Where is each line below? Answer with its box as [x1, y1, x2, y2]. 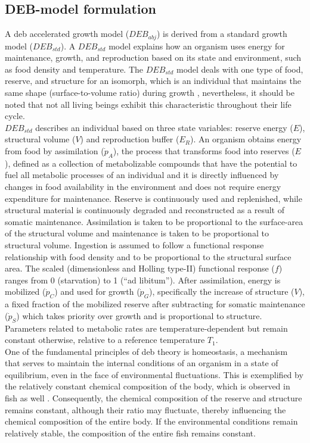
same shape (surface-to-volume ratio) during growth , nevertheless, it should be [5, 86, 294, 99]
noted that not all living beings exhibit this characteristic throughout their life [5, 98, 292, 110]
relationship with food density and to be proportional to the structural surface [5, 250, 292, 263]
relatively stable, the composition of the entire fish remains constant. [5, 426, 256, 439]
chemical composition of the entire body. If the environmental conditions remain [5, 415, 298, 428]
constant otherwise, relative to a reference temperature [5, 333, 205, 346]
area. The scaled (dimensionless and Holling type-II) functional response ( [5, 262, 275, 274]
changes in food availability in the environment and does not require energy [5, 180, 281, 192]
